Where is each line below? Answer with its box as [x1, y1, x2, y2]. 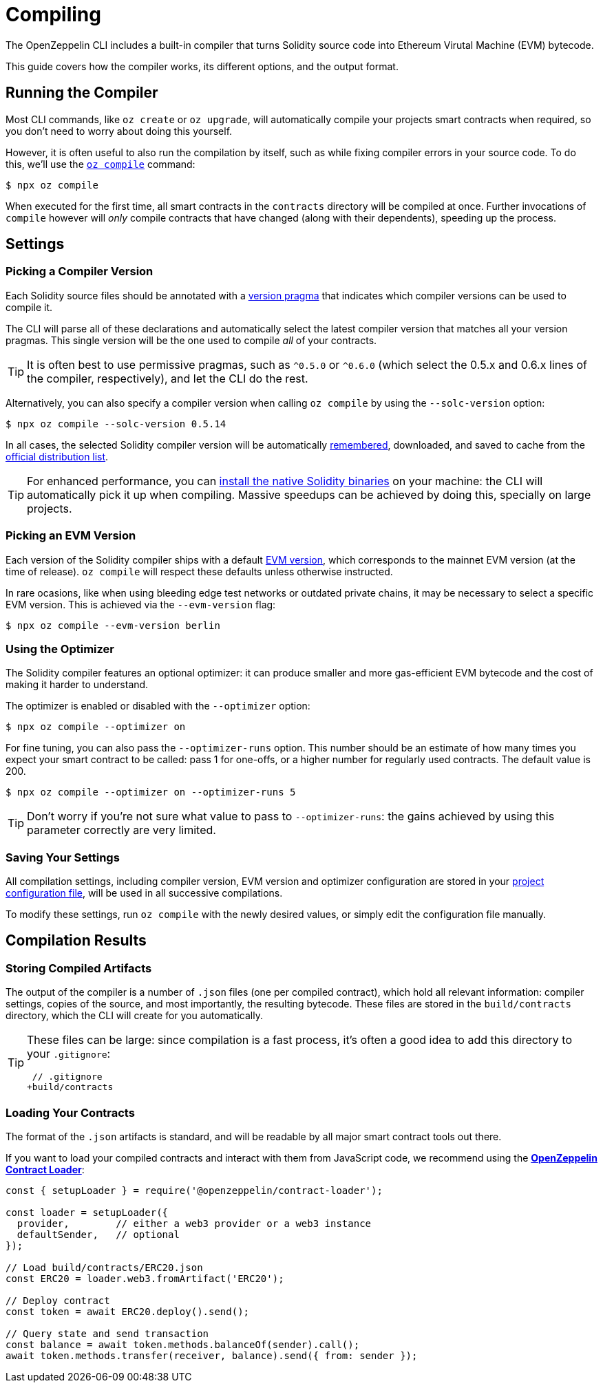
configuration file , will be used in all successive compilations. [6, 887, 283, 899]
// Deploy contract [6, 1295, 110, 1307]
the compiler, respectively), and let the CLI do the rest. [27, 371, 308, 385]
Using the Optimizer [6, 641, 114, 656]
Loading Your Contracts [6, 1105, 135, 1120]
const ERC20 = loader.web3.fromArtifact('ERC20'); [6, 1273, 284, 1285]
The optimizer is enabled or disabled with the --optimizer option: [6, 700, 310, 712]
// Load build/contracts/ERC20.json [6, 1262, 203, 1274]
